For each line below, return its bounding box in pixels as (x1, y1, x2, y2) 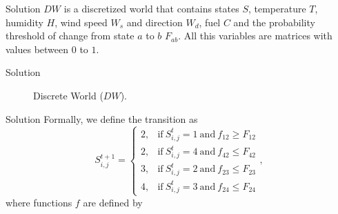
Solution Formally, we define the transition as (6, 111, 198, 126)
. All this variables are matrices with (178, 28, 332, 43)
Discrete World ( (33, 88, 103, 102)
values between (6, 41, 69, 56)
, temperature (248, 1, 306, 15)
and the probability (233, 14, 315, 29)
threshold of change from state (6, 28, 135, 43)
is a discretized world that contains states (63, 1, 239, 15)
